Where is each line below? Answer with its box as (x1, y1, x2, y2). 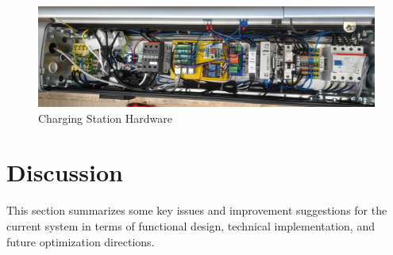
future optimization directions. (6, 233, 155, 249)
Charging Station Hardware (38, 109, 172, 126)
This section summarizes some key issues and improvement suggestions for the (6, 202, 387, 219)
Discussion (6, 156, 123, 188)
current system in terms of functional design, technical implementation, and (6, 218, 375, 234)
